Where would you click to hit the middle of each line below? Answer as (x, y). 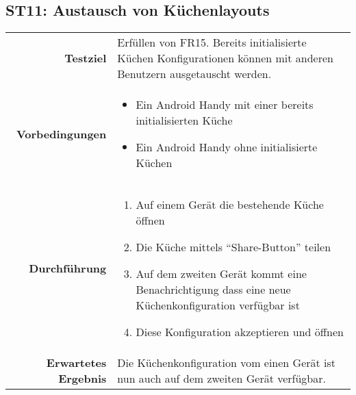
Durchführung (68, 268)
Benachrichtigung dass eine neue (213, 290)
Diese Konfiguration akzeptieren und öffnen (240, 332)
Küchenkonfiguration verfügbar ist (218, 305)
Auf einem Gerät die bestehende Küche (230, 205)
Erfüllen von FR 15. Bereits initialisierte (212, 42)
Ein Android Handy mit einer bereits (225, 105)
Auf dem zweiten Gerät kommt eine (221, 274)
